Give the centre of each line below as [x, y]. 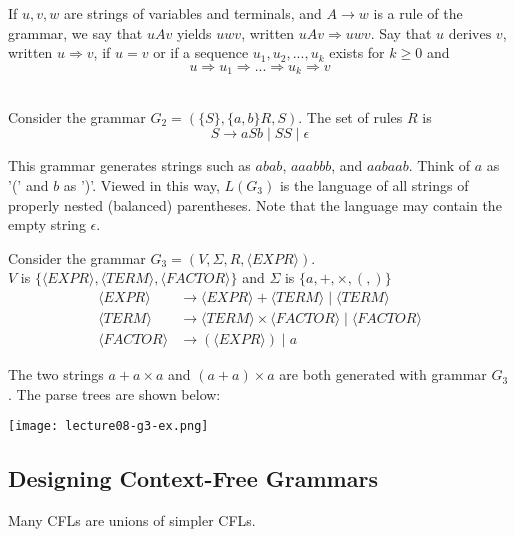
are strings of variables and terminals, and [192, 13]
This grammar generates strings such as [129, 165]
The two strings [56, 374]
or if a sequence [201, 52]
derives [470, 34]
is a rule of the [418, 13]
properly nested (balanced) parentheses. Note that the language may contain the [255, 204]
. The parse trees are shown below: [114, 393]
